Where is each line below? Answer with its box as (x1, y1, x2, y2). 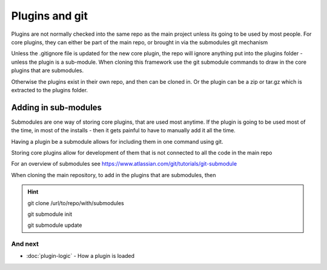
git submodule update (27, 221, 82, 229)
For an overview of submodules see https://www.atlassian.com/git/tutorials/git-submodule (11, 160, 237, 167)
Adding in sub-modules (11, 102, 102, 112)
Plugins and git (11, 9, 88, 22)
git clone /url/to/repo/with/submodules (27, 199, 124, 206)
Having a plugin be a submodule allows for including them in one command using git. (11, 138, 223, 145)
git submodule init (27, 210, 73, 218)
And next (11, 240, 39, 248)
